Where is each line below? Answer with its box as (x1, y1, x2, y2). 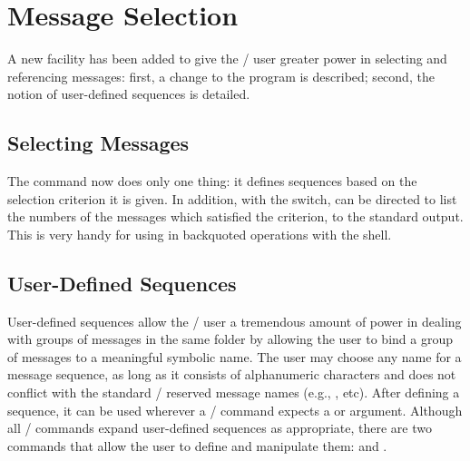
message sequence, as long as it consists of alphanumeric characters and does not (7, 365, 456, 384)
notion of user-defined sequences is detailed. (7, 84, 250, 103)
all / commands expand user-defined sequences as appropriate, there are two (7, 418, 432, 437)
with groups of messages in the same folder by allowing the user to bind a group (7, 329, 453, 348)
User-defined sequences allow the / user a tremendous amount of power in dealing (7, 311, 462, 330)
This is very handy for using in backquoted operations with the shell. (7, 224, 392, 243)
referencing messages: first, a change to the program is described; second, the (7, 66, 435, 85)
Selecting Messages (7, 129, 190, 157)
